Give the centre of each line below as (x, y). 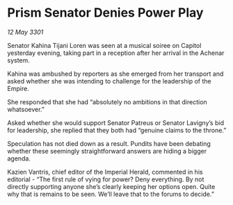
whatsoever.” (26, 109)
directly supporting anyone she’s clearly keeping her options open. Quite (111, 186)
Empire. (18, 88)
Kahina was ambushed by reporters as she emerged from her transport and (115, 74)
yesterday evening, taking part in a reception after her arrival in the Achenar (116, 53)
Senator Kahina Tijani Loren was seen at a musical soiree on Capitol (104, 45)
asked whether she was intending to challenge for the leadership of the (109, 81)
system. (18, 60)
